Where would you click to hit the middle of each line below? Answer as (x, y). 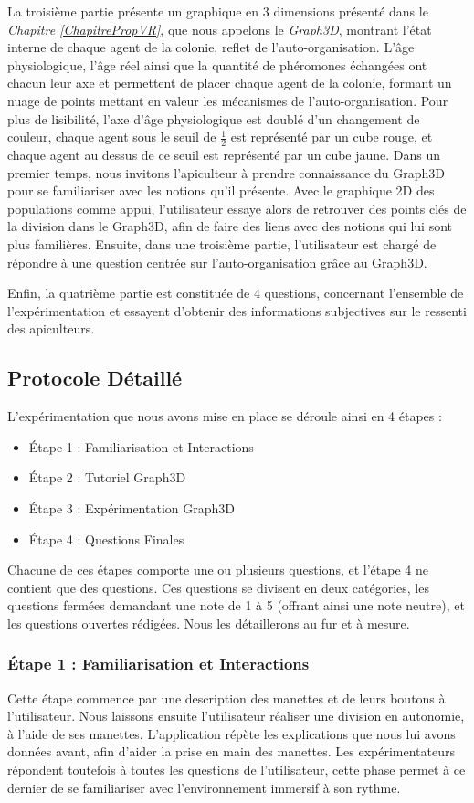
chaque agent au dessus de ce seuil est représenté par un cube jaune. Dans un (224, 154)
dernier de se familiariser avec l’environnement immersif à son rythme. (204, 787)
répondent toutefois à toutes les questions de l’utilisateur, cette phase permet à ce (237, 770)
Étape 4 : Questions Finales (106, 539)
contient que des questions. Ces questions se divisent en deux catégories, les (218, 587)
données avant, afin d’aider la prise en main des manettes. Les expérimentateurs (231, 751)
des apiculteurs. (51, 328)
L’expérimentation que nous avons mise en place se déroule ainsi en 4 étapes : (225, 416)
